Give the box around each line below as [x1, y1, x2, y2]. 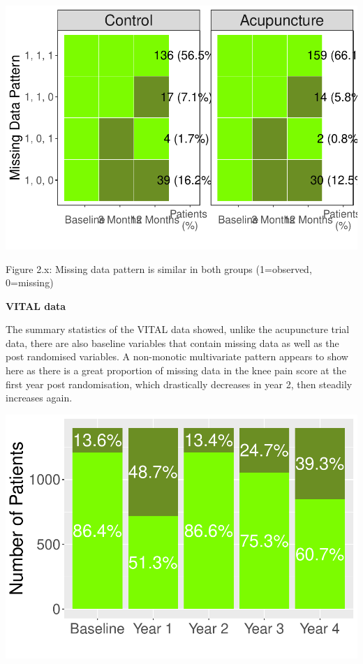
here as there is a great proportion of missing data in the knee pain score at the [6, 363, 346, 378]
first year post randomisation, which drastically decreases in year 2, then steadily [6, 376, 353, 391]
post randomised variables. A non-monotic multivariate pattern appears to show [6, 349, 348, 364]
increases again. [6, 390, 73, 405]
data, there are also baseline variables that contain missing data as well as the [6, 335, 339, 350]
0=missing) [6, 275, 54, 290]
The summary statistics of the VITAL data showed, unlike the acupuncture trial [6, 322, 350, 337]
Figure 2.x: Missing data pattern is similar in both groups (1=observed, [6, 261, 312, 276]
